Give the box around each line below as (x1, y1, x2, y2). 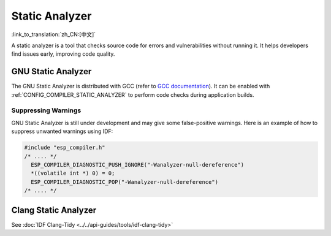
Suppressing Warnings (11, 106, 82, 115)
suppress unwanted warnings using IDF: (11, 128, 113, 135)
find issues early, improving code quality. (11, 50, 115, 58)
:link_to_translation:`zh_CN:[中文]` (11, 31, 96, 38)
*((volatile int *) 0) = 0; (31, 170, 115, 177)
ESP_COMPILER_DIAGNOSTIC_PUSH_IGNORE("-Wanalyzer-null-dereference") (31, 161, 245, 168)
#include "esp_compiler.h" (24, 144, 105, 151)
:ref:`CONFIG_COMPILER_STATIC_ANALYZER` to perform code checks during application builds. (11, 91, 254, 98)
